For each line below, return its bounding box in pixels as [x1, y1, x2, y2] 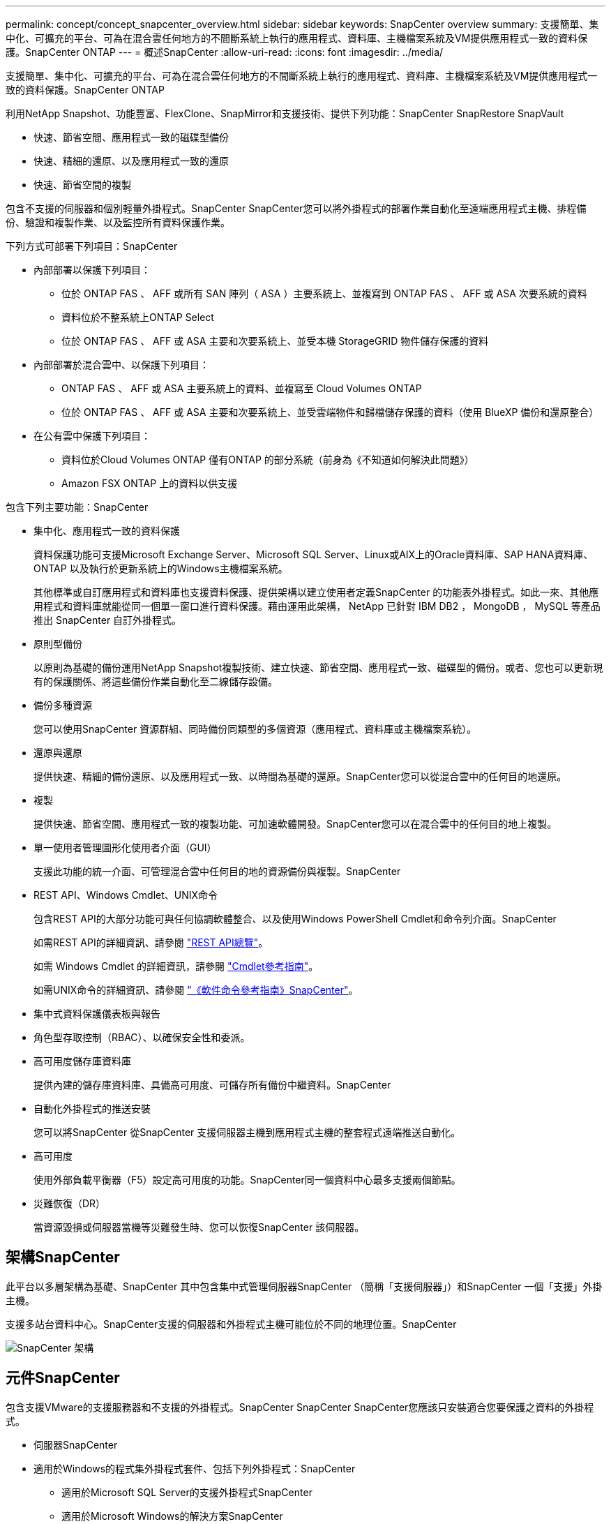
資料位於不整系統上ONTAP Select [61, 311, 214, 323]
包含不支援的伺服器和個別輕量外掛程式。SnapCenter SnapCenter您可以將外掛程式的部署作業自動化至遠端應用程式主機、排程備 [6, 202, 587, 214]
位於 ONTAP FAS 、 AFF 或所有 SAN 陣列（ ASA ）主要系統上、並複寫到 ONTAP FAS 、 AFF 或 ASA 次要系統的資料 [61, 287, 587, 299]
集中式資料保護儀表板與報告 [33, 1008, 160, 1019]
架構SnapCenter [6, 1248, 120, 1267]
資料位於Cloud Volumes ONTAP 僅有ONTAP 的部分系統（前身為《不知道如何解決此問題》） [61, 454, 474, 465]
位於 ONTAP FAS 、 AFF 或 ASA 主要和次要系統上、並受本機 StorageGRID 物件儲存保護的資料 [61, 335, 489, 347]
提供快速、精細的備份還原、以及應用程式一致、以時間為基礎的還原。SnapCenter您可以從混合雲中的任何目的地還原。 [33, 770, 567, 782]
